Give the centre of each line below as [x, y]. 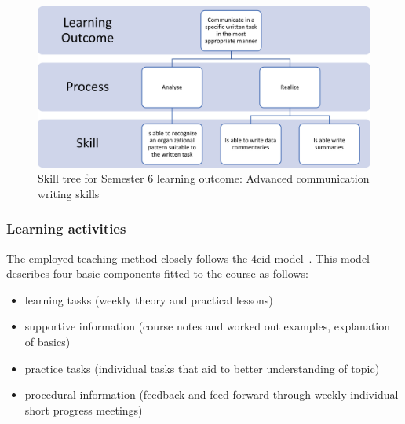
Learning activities [66, 229]
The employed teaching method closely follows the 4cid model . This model [188, 258]
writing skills [69, 193]
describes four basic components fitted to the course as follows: [157, 273]
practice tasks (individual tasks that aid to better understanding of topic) [202, 368]
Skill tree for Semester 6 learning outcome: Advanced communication [204, 178]
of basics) [47, 341]
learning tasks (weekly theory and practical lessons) [149, 299]
